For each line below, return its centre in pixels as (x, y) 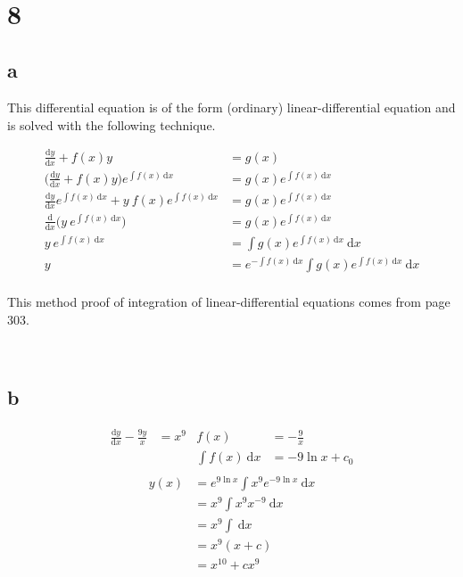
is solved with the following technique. (112, 124)
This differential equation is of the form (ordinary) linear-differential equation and (231, 107)
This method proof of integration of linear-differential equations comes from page (229, 302)
